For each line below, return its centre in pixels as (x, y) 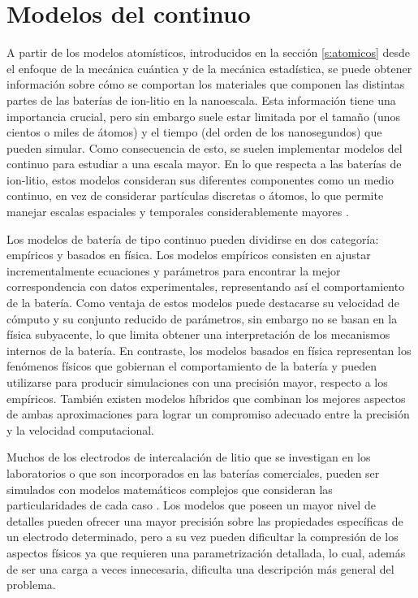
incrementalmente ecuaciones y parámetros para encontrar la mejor (174, 270)
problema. (31, 585)
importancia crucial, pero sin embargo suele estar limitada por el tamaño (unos (204, 116)
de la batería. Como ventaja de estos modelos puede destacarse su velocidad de (203, 303)
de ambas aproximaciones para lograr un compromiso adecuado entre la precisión (208, 414)
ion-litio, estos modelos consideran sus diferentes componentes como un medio (200, 179)
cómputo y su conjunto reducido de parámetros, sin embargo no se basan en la (202, 318)
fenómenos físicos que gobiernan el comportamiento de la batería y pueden (192, 366)
